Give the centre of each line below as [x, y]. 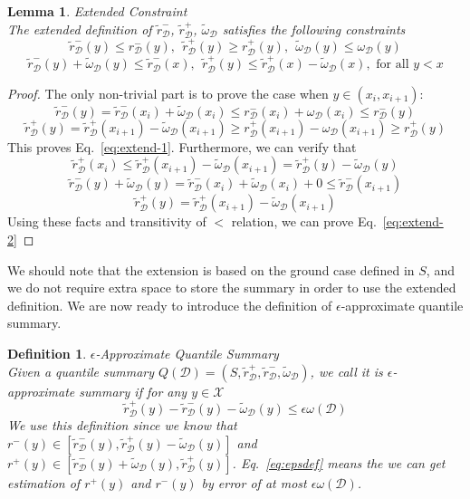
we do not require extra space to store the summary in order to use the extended [232, 288]
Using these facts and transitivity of [107, 221]
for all [393, 65]
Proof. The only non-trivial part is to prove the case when [168, 93]
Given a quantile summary [81, 371]
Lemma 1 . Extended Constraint [97, 11]
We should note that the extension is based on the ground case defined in [211, 269]
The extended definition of [80, 29]
